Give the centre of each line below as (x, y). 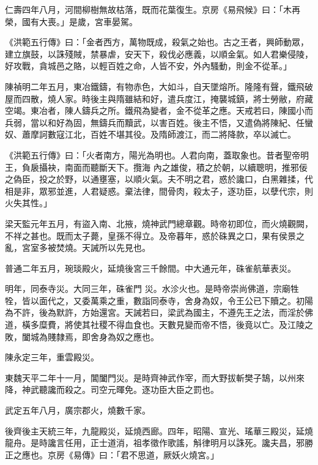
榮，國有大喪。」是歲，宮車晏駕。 (71, 21)
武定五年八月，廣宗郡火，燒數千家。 (78, 410)
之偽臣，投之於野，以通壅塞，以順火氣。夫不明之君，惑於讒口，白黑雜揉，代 (159, 179)
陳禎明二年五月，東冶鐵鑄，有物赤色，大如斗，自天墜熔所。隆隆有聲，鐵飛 (155, 86)
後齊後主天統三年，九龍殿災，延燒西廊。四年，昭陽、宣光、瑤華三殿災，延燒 (159, 430)
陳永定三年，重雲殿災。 (52, 357)
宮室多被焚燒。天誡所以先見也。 (86, 247)
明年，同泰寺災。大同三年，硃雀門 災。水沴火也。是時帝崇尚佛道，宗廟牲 (152, 288)
